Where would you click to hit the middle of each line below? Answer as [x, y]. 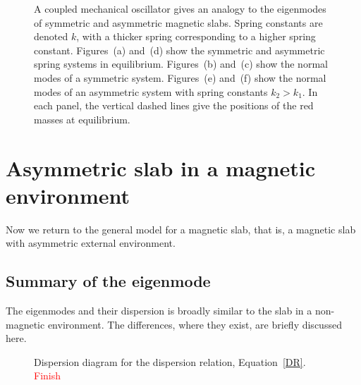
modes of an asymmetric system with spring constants [151, 91]
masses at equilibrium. [82, 119]
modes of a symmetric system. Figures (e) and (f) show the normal [180, 77]
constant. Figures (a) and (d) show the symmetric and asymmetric [179, 50]
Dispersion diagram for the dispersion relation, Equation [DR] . [170, 361]
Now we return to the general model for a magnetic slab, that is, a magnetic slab [181, 229]
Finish [48, 375]
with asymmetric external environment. [91, 243]
